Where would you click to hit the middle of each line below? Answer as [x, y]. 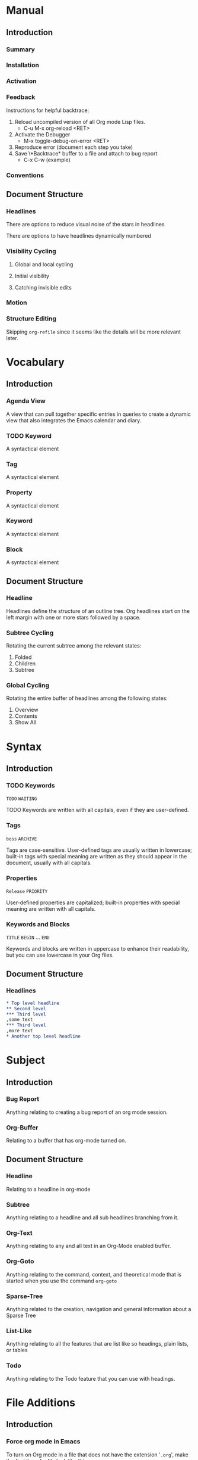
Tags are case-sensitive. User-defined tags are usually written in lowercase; [99, 850]
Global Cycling [28, 686]
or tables [17, 1350]
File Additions [41, 1403]
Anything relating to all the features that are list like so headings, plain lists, [97, 1344]
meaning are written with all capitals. [51, 908]
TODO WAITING [22, 799]
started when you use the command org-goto [62, 1281]
